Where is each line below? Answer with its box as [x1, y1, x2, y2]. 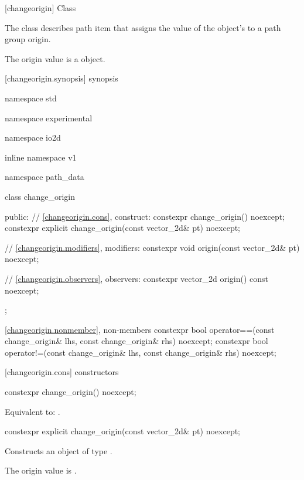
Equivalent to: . [5, 405, 60, 417]
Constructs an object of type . [5, 444, 112, 457]
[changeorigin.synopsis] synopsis [5, 72, 118, 84]
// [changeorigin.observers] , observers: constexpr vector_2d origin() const [5, 272, 268, 284]
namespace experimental [5, 111, 93, 124]
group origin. [5, 33, 51, 45]
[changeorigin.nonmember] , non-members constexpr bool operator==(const [5, 323, 275, 335]
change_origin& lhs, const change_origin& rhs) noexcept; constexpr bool [5, 335, 268, 347]
